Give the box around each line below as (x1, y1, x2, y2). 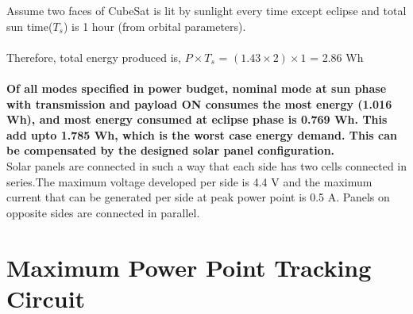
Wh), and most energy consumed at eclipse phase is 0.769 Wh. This (6, 111, 388, 128)
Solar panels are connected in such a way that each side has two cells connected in (6, 157, 407, 174)
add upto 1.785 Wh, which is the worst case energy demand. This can (6, 126, 397, 143)
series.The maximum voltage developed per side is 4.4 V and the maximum (6, 173, 372, 190)
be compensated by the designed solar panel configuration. (6, 142, 335, 159)
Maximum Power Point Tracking (6, 251, 372, 283)
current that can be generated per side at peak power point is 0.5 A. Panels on (6, 189, 390, 205)
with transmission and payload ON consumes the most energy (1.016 (6, 95, 392, 112)
